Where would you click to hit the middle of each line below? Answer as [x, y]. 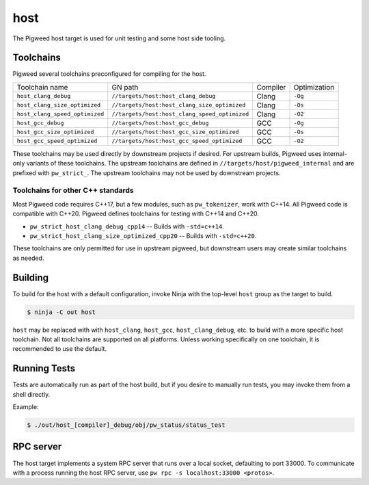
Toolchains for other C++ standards [73, 190]
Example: [26, 407]
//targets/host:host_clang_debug [164, 96]
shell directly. [31, 394]
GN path [125, 87]
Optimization [314, 87]
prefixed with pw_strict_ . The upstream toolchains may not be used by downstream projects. [147, 173]
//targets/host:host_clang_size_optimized [179, 105]
